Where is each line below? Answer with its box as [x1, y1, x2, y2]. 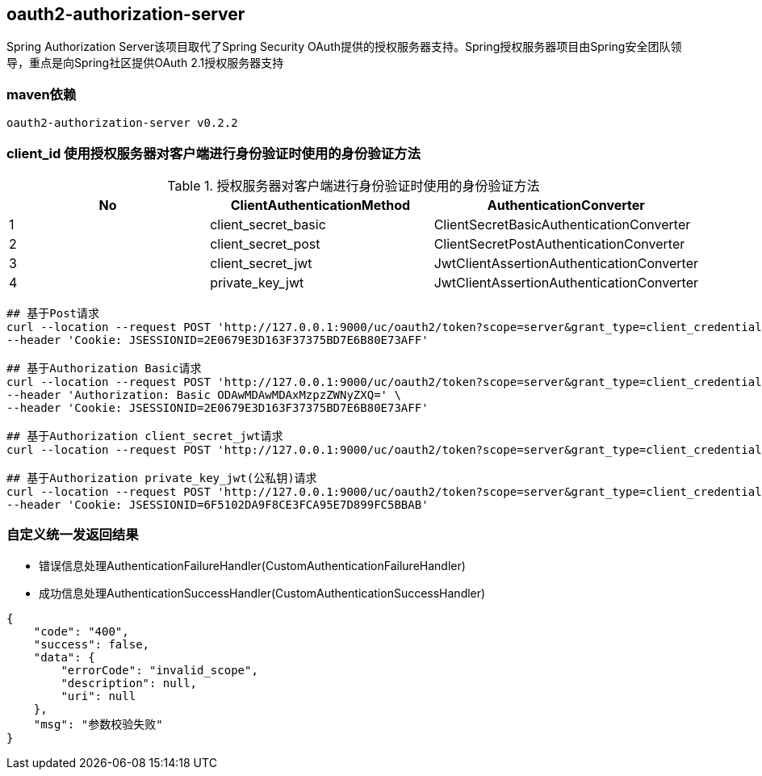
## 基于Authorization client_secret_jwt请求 [6, 429, 283, 443]
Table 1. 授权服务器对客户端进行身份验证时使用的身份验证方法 [167, 177, 540, 194]
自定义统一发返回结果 [6, 526, 139, 543]
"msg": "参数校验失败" [33, 717, 163, 731]
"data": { [33, 650, 95, 664]
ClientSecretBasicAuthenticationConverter [433, 216, 691, 233]
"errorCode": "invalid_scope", [61, 663, 258, 677]
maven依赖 [6, 86, 77, 103]
